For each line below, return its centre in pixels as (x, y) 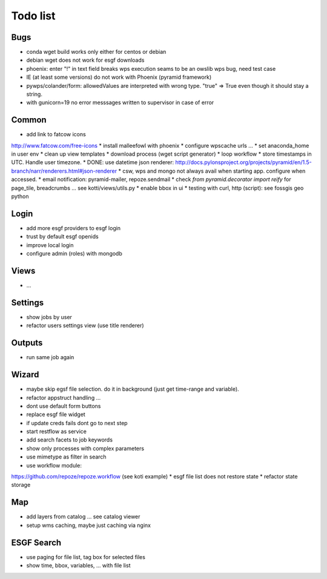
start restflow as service (57, 432)
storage (21, 485)
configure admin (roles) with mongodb (74, 254)
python (20, 196)
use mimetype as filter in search (66, 457)
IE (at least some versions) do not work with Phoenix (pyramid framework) (119, 77)
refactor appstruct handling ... (64, 397)
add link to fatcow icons (56, 134)
